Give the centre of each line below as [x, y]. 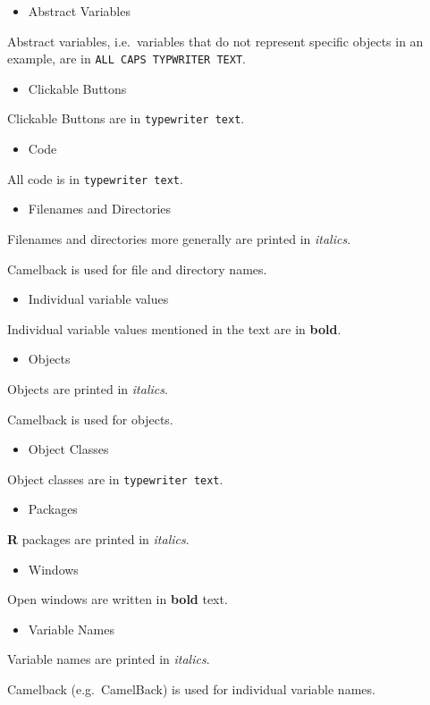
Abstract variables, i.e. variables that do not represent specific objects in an [215, 41]
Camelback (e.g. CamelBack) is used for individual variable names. [191, 688]
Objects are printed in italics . [88, 388]
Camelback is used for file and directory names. [137, 269]
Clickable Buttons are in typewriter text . [126, 118]
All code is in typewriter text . [95, 178]
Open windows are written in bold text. [118, 599]
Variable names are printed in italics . [109, 659]
